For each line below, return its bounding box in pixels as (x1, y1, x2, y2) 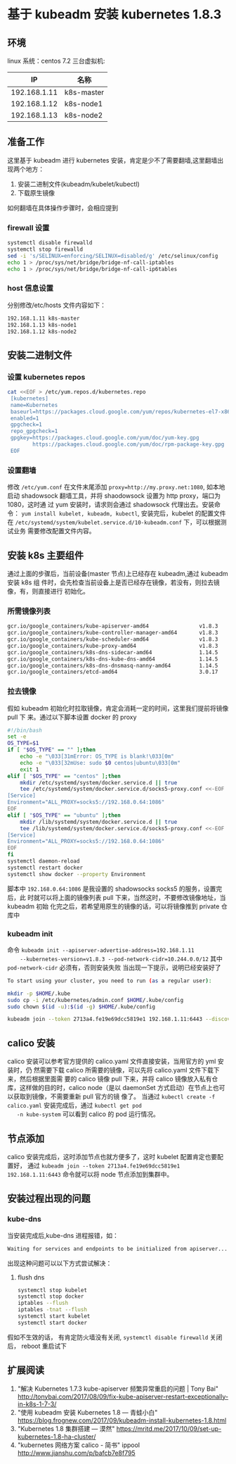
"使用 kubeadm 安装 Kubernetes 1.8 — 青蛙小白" (17, 1408, 158, 1416)
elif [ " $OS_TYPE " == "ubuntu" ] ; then (7, 811, 121, 819)
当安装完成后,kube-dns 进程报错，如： (7, 1231, 119, 1239)
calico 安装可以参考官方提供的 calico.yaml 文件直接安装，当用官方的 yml (7, 1057, 216, 1065)
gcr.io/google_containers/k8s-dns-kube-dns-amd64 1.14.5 (7, 656, 218, 663)
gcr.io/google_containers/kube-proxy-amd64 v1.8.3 (7, 642, 218, 649)
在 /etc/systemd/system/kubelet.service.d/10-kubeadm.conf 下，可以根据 (7, 518, 221, 527)
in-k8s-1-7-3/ (17, 1399, 57, 1408)
